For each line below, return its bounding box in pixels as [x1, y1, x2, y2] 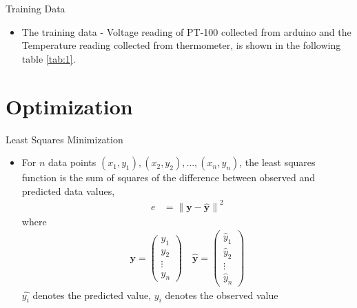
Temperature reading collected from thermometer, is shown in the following [21, 38, 341, 52]
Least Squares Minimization [6, 132, 123, 146]
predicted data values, [21, 183, 115, 198]
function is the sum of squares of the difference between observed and [21, 170, 315, 185]
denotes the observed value [165, 287, 278, 302]
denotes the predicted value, [32, 287, 152, 302]
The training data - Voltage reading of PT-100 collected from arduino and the [21, 24, 351, 39]
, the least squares [239, 155, 316, 170]
